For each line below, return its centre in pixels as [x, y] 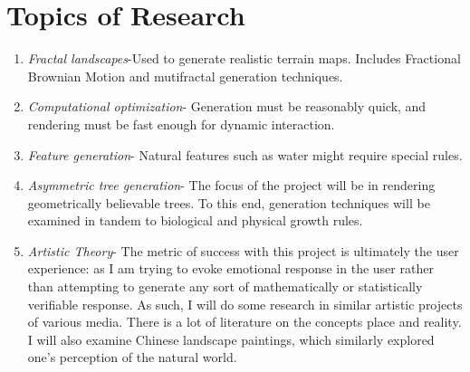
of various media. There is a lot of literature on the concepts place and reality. [245, 322]
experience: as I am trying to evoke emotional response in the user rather [230, 268]
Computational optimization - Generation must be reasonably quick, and [227, 106]
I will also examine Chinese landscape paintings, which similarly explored [231, 339]
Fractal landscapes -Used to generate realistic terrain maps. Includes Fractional [244, 58]
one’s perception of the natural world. [132, 357]
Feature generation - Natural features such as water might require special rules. [245, 154]
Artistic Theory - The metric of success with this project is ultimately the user [243, 250]
